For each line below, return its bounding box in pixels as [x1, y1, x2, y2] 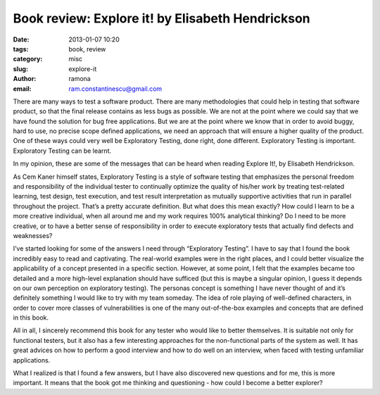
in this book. [13, 313, 49, 322]
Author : [13, 75, 37, 83]
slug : [13, 64, 28, 73]
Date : [13, 35, 30, 44]
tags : [13, 44, 29, 53]
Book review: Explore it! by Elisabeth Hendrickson [13, 11, 310, 26]
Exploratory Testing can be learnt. [13, 146, 112, 155]
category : [13, 55, 43, 63]
